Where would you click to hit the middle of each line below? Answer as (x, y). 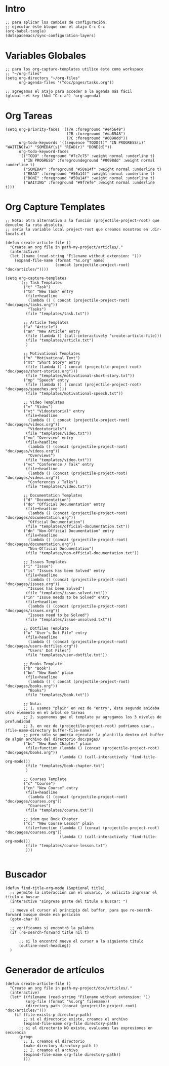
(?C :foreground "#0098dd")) (97, 138)
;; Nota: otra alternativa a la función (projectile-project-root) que (82, 220)
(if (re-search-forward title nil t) (50, 932)
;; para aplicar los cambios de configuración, (56, 22)
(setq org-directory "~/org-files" (43, 78)
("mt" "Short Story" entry (52, 362)
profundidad (18, 721)
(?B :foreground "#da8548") (96, 134)
